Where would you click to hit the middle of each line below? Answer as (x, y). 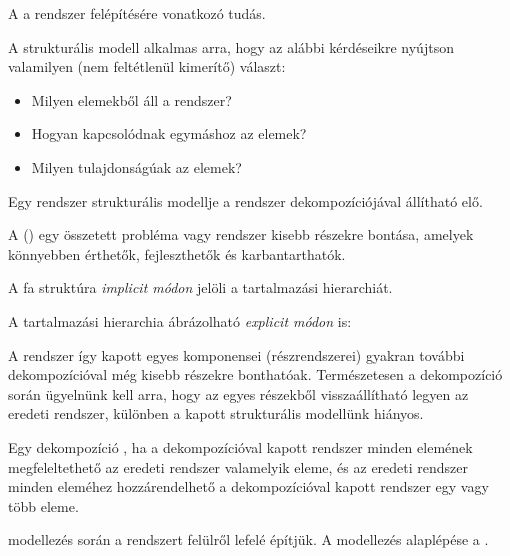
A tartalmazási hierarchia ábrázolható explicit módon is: (180, 320)
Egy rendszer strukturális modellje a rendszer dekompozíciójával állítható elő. (245, 200)
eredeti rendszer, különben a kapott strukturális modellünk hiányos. (216, 413)
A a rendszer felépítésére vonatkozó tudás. (137, 13)
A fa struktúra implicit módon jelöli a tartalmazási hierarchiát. (200, 287)
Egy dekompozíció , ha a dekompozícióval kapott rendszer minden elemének (240, 446)
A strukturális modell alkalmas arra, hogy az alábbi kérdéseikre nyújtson (231, 46)
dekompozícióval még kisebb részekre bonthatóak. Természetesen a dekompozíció (255, 374)
